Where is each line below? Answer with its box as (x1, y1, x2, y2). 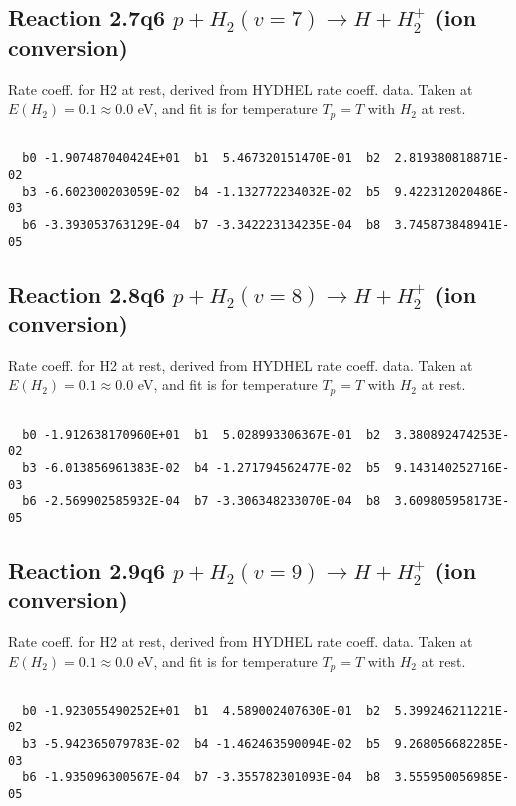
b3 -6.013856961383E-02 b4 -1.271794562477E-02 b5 (22, 460, 381, 475)
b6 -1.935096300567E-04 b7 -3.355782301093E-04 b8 (22, 770, 381, 785)
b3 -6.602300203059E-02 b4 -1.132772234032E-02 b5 (22, 184, 381, 199)
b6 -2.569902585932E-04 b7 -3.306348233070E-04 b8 (22, 494, 381, 509)
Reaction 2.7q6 (8, 2, 165, 33)
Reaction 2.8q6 (8, 278, 165, 309)
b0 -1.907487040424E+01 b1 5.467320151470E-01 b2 (22, 151, 381, 166)
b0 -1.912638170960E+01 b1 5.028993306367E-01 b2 (22, 427, 381, 442)
